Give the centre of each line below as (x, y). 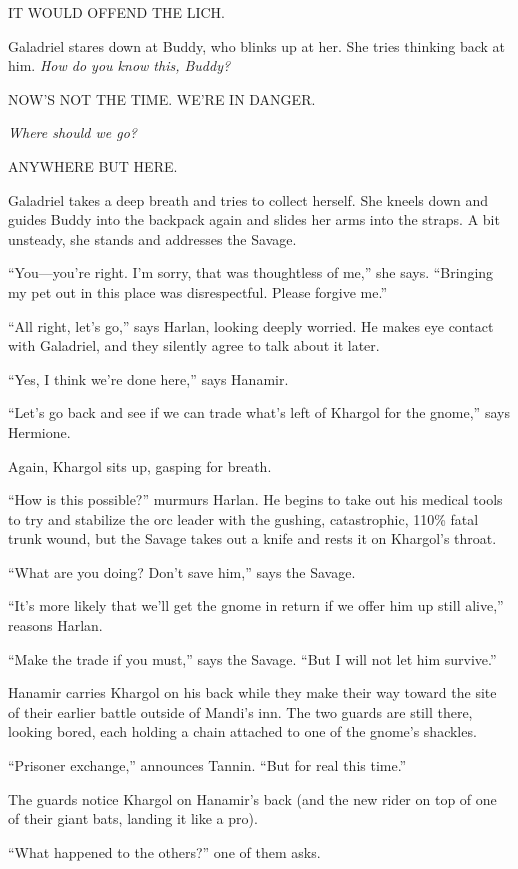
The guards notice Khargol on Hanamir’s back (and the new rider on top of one (252, 798)
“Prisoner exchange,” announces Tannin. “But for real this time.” (207, 765)
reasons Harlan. (55, 625)
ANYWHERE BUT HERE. (93, 165)
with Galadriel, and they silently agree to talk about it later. (194, 345)
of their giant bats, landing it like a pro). (133, 818)
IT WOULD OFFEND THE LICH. (116, 12)
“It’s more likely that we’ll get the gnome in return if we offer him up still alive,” (256, 605)
